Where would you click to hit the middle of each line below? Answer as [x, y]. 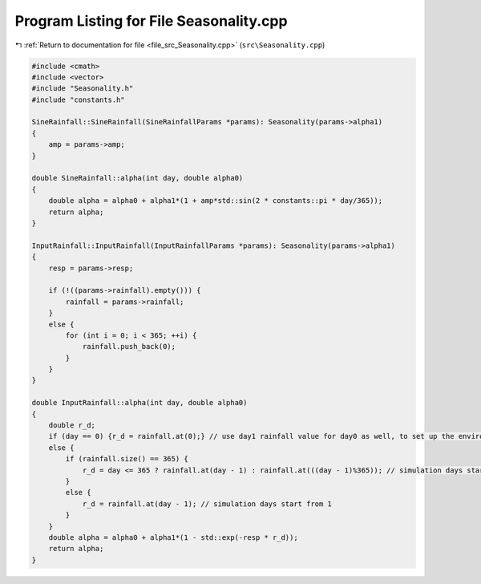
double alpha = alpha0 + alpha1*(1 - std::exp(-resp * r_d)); [173, 537]
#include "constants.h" [79, 99]
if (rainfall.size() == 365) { [127, 459]
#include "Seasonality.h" [83, 89]
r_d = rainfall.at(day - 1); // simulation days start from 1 [207, 504]
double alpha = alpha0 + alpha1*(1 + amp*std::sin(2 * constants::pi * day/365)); [216, 201]
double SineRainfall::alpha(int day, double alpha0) [137, 178]
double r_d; [72, 426]
